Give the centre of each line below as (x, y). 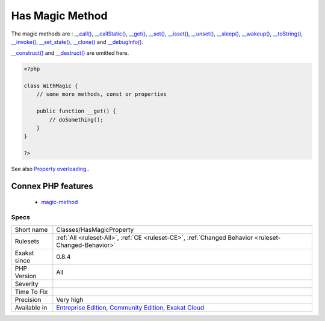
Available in (31, 307)
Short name (31, 229)
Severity (26, 284)
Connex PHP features (52, 186)
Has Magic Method (59, 16)
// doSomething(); (76, 120)
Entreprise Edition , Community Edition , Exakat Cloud (130, 307)
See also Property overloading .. (50, 169)
